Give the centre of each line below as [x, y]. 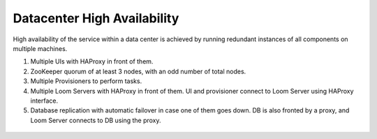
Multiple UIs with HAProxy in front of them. [92, 61]
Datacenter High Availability [96, 18]
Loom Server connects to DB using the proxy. [96, 120]
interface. [44, 101]
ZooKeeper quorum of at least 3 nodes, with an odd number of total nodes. [138, 71]
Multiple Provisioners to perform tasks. [86, 81]
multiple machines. [40, 48]
